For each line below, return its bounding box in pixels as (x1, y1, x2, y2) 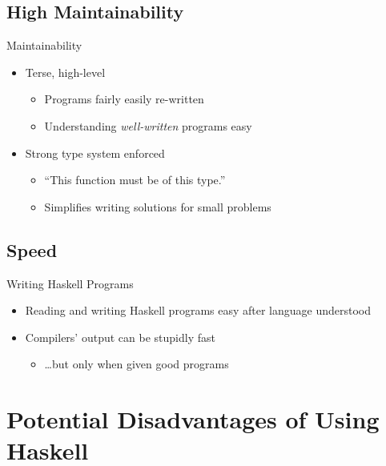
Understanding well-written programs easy (44, 117, 252, 134)
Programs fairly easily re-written (44, 90, 204, 107)
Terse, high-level (25, 63, 106, 80)
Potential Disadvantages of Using (6, 403, 380, 436)
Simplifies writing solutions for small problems (44, 198, 271, 215)
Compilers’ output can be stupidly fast (25, 328, 215, 345)
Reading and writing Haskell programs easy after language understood (25, 302, 372, 319)
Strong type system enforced (25, 144, 165, 161)
